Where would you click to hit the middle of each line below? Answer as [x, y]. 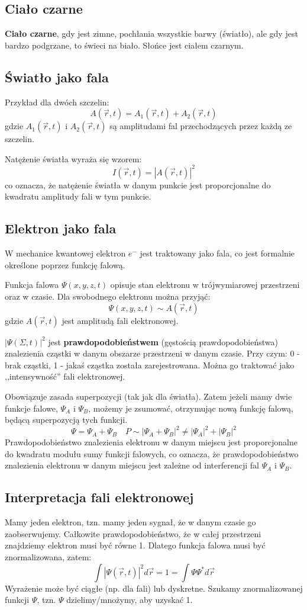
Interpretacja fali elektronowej [99, 497]
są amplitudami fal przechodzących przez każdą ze [201, 126]
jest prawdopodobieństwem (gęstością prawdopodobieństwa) [163, 341]
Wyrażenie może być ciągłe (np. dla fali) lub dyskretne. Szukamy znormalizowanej [154, 588]
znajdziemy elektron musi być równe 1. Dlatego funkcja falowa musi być [135, 545]
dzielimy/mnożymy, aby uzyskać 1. [130, 600]
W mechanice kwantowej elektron [65, 253]
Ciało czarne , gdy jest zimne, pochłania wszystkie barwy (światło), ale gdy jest [151, 33]
